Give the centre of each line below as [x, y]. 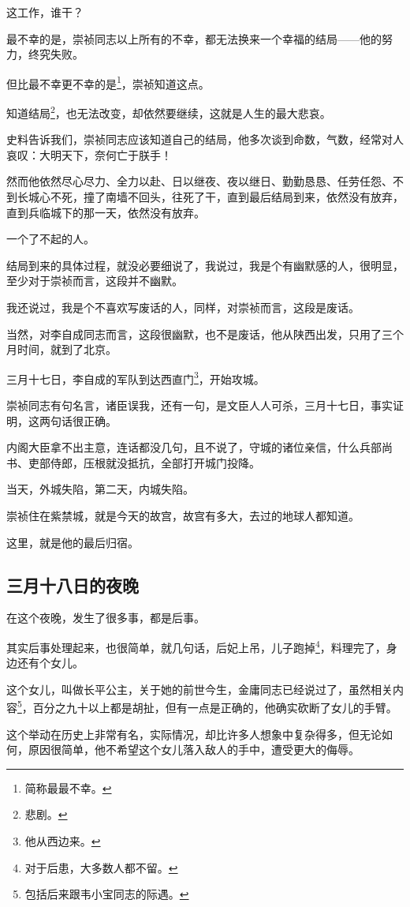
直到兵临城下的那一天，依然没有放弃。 [106, 212]
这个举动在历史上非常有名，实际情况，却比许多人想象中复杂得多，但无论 [194, 734]
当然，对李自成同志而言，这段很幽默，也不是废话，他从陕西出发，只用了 [194, 334]
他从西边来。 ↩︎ [63, 841]
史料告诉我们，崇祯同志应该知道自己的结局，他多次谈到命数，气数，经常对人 [205, 139]
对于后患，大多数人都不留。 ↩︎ [101, 867]
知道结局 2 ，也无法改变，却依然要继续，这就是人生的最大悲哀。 [169, 112]
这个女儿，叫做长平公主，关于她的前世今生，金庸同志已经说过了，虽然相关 [199, 689]
